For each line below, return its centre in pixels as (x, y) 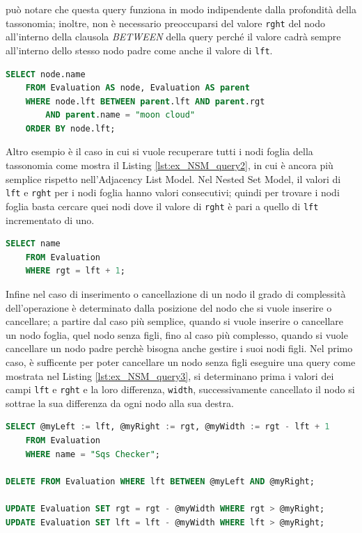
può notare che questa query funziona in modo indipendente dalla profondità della (181, 9)
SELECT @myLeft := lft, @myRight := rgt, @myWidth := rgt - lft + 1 (168, 427)
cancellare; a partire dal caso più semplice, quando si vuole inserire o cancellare (175, 321)
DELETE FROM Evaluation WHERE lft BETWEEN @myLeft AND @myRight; (160, 481)
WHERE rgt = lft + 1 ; (75, 271)
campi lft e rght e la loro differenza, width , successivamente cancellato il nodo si (180, 389)
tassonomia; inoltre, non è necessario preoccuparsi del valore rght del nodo (165, 23)
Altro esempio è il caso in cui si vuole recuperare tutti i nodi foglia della (159, 151)
